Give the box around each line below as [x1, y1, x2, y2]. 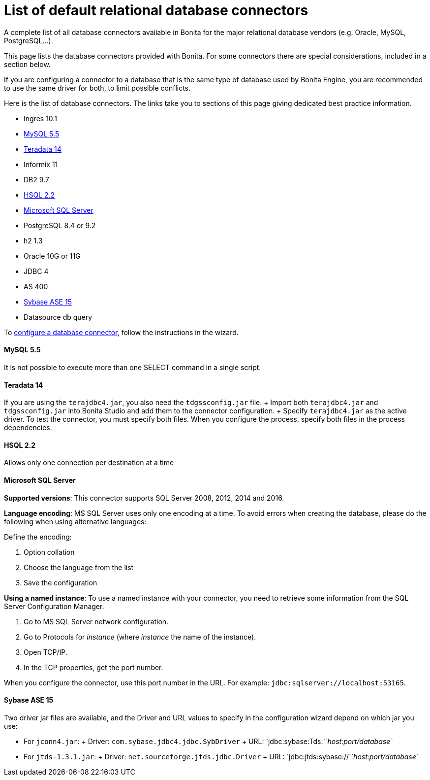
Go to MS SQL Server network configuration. [24, 617, 169, 626]
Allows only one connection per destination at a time [4, 458, 174, 467]
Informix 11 [24, 160, 58, 169]
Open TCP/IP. [24, 647, 67, 656]
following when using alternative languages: [4, 517, 147, 526]
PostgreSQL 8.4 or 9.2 [24, 221, 96, 230]
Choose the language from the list [24, 563, 134, 572]
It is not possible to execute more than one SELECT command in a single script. [4, 363, 261, 372]
